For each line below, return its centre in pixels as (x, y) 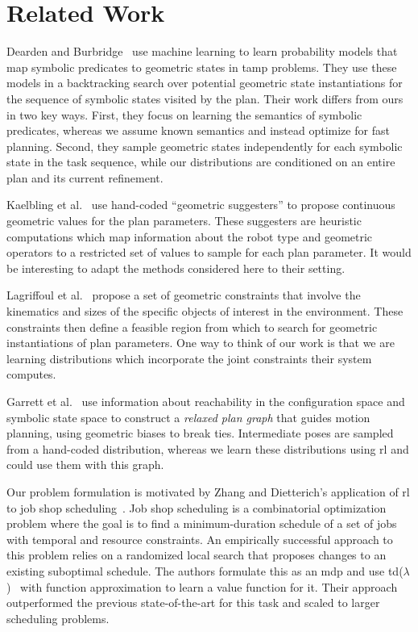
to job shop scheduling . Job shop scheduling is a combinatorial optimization (197, 507)
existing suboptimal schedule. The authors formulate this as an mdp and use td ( (205, 570)
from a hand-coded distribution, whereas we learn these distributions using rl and (208, 448)
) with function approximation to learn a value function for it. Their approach (202, 586)
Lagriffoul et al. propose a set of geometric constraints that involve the (184, 295)
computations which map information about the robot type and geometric (190, 236)
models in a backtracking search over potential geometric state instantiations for (205, 83)
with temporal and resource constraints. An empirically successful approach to (200, 539)
